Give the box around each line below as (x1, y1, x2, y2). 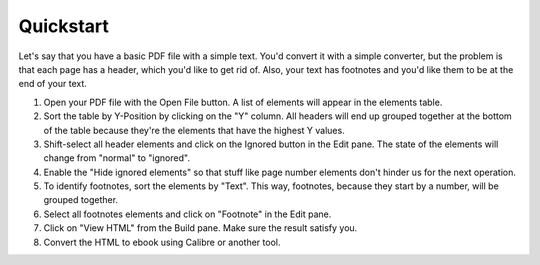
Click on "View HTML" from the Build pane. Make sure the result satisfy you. (43, 222, 358, 234)
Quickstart (18, 15, 110, 37)
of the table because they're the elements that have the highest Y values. (43, 124, 345, 136)
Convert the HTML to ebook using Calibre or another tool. (43, 236, 281, 248)
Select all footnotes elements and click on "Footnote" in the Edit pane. (43, 208, 332, 220)
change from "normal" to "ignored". (43, 152, 190, 164)
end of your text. (18, 78, 87, 90)
